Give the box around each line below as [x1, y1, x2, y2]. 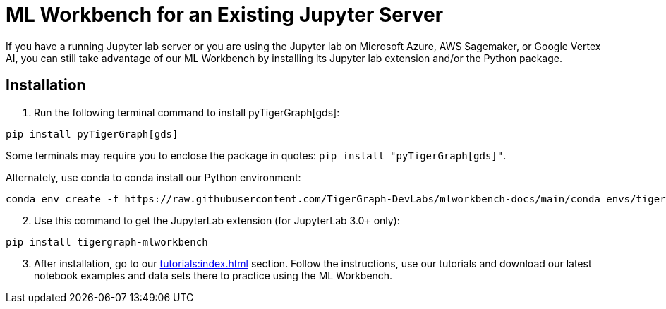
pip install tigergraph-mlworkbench [6, 236, 208, 248]
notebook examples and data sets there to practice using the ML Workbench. [34, 269, 393, 281]
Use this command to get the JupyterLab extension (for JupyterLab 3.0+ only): [34, 214, 400, 226]
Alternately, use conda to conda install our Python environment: [6, 171, 301, 183]
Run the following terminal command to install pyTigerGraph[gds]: [34, 106, 340, 119]
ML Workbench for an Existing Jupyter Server [6, 3, 444, 27]
